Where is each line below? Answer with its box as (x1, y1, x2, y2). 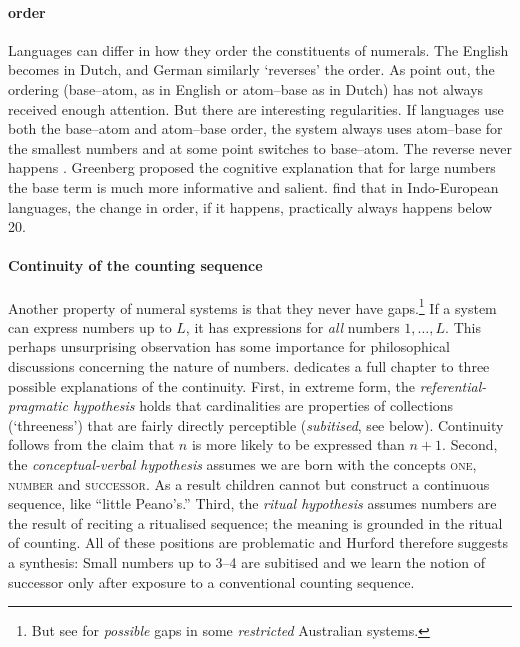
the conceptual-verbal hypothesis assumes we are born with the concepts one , (8, 453, 477, 474)
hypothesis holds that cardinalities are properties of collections (72, 395, 454, 416)
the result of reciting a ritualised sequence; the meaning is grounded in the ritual (8, 512, 503, 533)
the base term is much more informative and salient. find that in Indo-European (8, 176, 499, 197)
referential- (419, 375, 487, 396)
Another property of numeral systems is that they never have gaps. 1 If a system (8, 294, 497, 318)
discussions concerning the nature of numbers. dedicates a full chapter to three (8, 355, 490, 376)
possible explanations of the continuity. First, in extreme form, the (8, 375, 416, 396)
